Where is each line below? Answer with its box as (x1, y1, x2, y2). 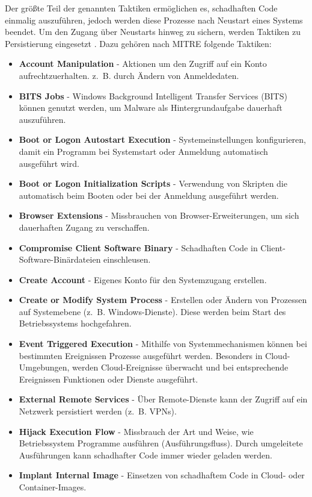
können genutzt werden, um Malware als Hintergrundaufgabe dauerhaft (19, 101, 283, 114)
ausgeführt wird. (19, 157, 79, 169)
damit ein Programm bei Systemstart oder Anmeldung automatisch (19, 145, 268, 157)
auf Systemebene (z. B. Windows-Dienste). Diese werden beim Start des (19, 305, 286, 317)
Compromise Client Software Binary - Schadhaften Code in (19, 241, 258, 254)
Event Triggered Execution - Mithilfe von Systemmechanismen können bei (19, 337, 307, 350)
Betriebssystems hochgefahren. (19, 317, 132, 330)
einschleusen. (103, 253, 151, 266)
